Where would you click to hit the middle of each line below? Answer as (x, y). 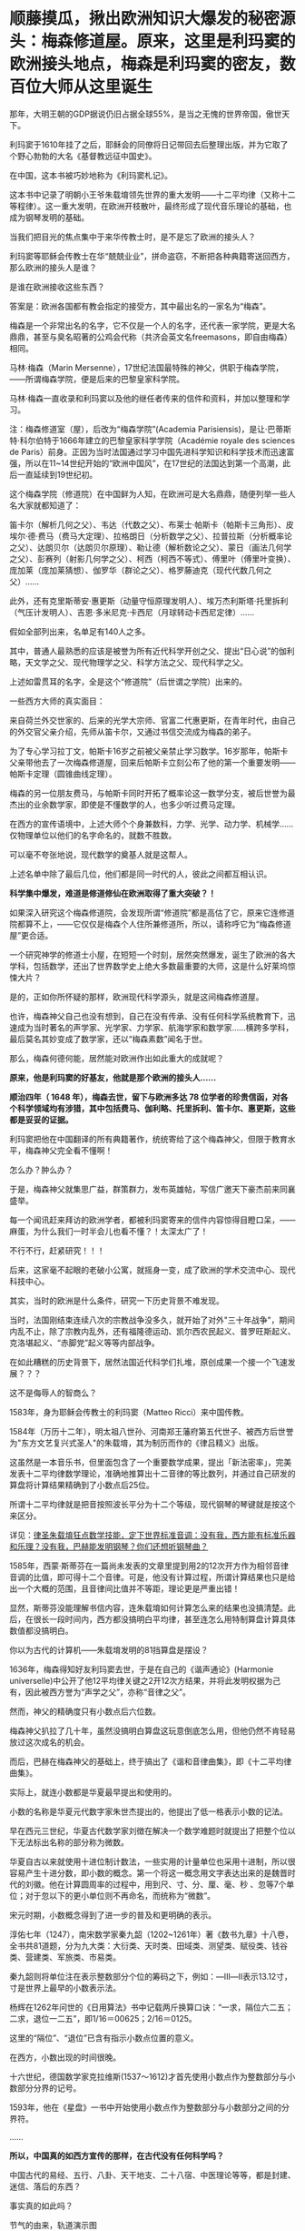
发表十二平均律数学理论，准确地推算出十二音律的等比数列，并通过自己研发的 (152, 1473)
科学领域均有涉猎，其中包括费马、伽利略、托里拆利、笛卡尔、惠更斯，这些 (156, 1108)
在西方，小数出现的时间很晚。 (65, 2057)
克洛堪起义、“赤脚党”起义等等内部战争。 (85, 1343)
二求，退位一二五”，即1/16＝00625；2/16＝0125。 (103, 2018)
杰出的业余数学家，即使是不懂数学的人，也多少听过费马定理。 (125, 804)
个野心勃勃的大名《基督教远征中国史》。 (83, 156)
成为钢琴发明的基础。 (49, 217)
